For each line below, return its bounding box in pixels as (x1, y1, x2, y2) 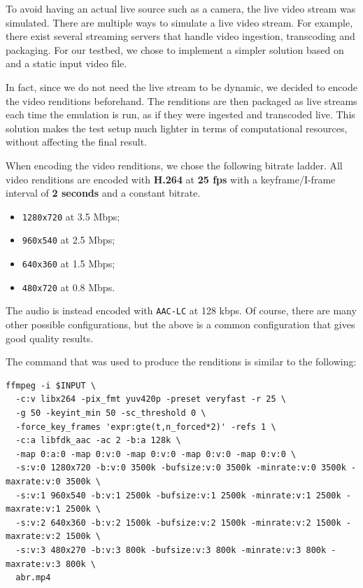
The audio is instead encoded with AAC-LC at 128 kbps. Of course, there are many (6, 303, 357, 318)
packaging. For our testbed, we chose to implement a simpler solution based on (6, 42, 344, 57)
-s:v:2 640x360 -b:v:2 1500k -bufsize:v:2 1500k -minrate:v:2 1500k (15, 517, 341, 528)
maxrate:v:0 (6, 476, 61, 486)
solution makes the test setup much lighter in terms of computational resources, (6, 120, 348, 135)
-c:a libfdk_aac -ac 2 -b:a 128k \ (15, 435, 181, 446)
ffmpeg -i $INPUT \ (6, 380, 96, 391)
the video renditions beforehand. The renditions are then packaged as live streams (6, 93, 357, 108)
